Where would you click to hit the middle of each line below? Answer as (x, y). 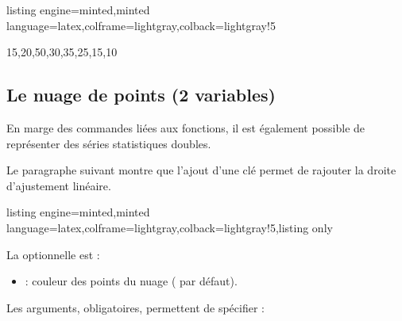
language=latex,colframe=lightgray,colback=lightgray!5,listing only (170, 227)
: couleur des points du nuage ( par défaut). (131, 281)
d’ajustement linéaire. (59, 185)
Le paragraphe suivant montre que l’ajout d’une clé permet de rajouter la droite (201, 170)
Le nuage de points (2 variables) (141, 95)
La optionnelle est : (53, 254)
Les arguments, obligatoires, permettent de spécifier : (135, 307)
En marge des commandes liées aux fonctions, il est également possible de (186, 127)
